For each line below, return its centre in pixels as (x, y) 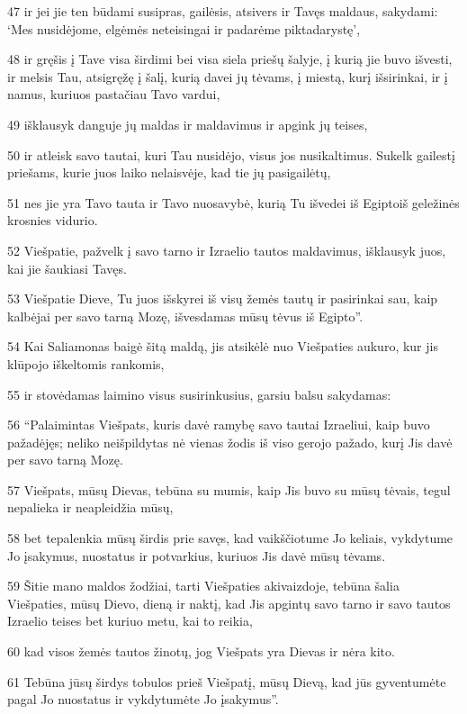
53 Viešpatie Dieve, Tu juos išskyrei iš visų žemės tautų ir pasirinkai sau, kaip (223, 298)
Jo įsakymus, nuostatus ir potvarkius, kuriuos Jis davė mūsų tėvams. (197, 555)
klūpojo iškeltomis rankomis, (86, 363)
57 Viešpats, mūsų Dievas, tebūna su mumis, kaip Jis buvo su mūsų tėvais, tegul (229, 489)
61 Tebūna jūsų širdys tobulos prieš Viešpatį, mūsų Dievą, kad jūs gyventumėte (227, 681)
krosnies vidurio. (53, 220)
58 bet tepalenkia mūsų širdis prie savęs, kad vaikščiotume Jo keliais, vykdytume (230, 538)
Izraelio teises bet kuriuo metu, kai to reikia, (130, 621)
